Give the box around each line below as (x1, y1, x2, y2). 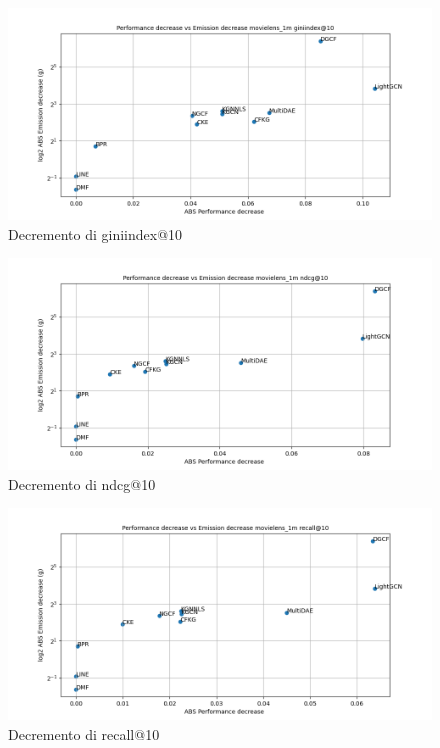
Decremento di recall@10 (8, 723, 160, 744)
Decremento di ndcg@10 (8, 473, 156, 494)
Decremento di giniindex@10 (8, 223, 183, 244)
